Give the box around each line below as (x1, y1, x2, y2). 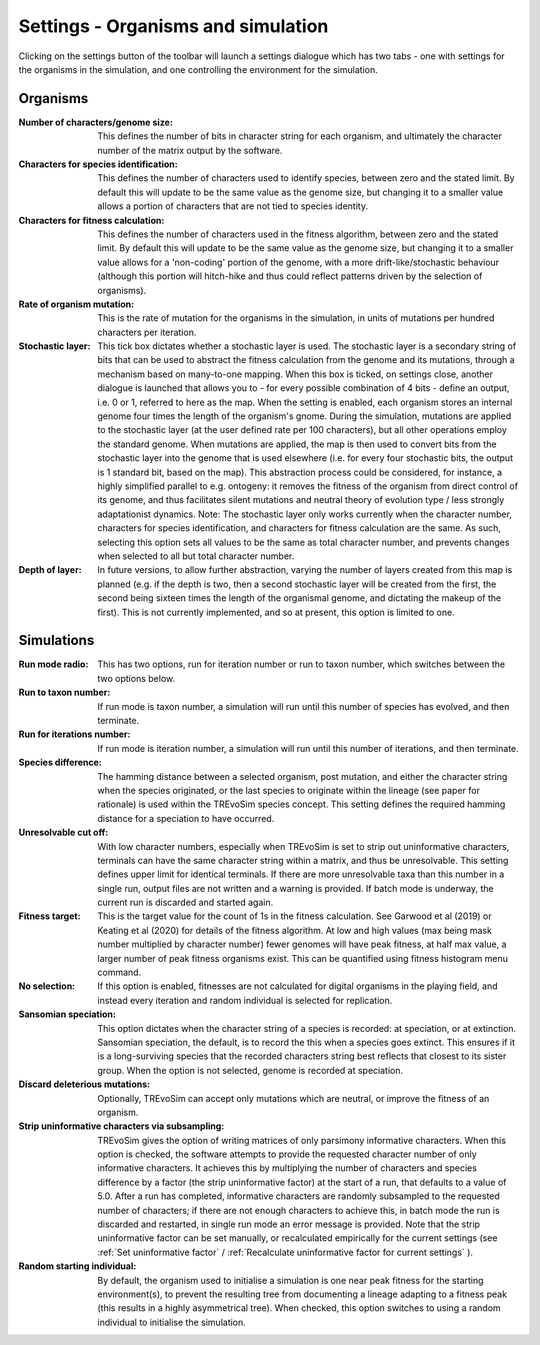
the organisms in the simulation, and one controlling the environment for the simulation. (18, 63, 379, 75)
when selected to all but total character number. (97, 550, 295, 562)
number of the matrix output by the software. (97, 144, 283, 156)
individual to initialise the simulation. (97, 1316, 247, 1328)
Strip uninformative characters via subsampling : (18, 1120, 225, 1132)
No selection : (18, 980, 76, 992)
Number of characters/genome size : (18, 116, 174, 128)
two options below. (97, 672, 175, 684)
